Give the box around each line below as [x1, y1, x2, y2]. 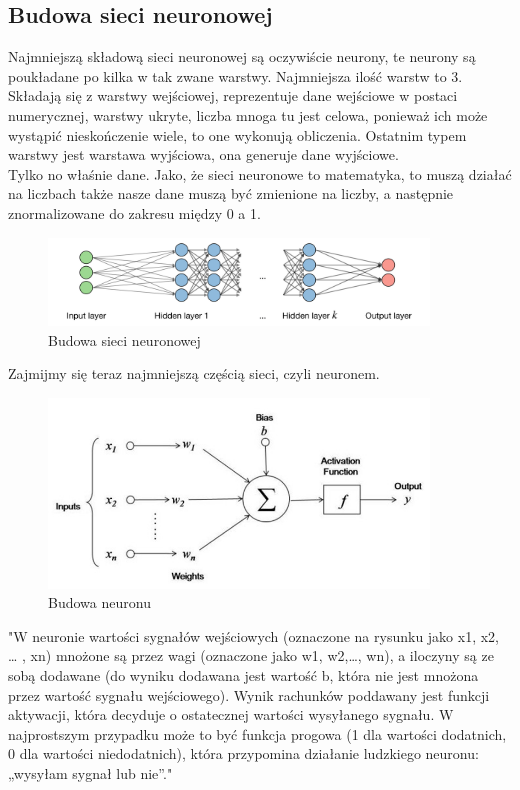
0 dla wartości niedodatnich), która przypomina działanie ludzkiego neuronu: [8, 743, 479, 764]
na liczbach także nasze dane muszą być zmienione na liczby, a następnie [8, 183, 454, 204]
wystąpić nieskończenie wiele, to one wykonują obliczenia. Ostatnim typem [8, 124, 467, 145]
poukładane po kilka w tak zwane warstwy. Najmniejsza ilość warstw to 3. [8, 65, 463, 86]
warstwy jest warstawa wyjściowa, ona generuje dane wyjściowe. [8, 144, 399, 165]
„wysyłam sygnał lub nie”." [8, 762, 173, 783]
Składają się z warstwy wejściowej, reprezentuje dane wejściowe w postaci [8, 85, 458, 106]
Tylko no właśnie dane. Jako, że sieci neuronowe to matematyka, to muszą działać [8, 163, 512, 184]
